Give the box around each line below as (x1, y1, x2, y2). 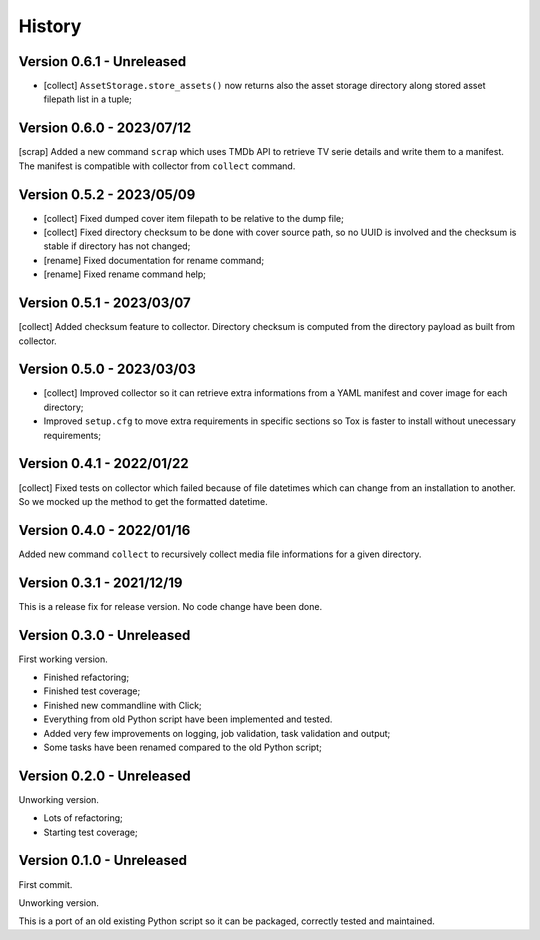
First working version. (18, 653, 109, 665)
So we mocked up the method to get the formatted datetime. (18, 495, 269, 507)
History (18, 15, 82, 37)
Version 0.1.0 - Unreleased (18, 852, 187, 869)
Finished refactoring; (43, 671, 130, 683)
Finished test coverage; (43, 685, 141, 697)
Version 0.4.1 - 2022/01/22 (18, 455, 189, 472)
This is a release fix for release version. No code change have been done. (18, 600, 323, 612)
